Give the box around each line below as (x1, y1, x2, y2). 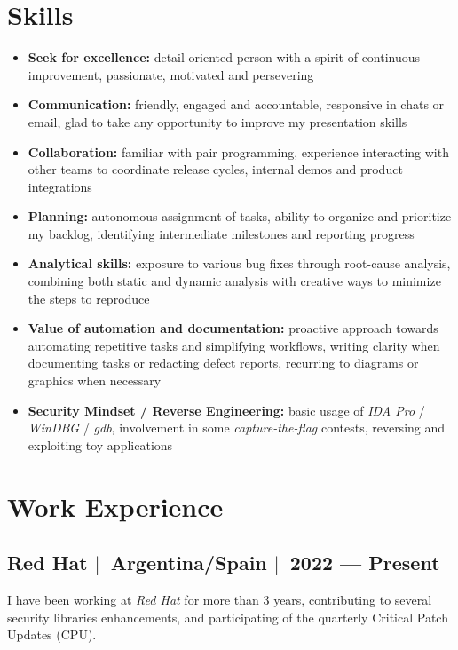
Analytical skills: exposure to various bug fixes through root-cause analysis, (28, 254, 451, 273)
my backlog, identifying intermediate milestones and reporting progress (28, 224, 415, 242)
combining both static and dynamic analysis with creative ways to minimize (28, 272, 441, 290)
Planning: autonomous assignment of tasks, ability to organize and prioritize (28, 207, 452, 226)
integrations (28, 177, 92, 195)
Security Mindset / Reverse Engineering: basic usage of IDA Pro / (28, 400, 425, 419)
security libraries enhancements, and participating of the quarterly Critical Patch (7, 607, 448, 626)
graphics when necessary (28, 371, 162, 390)
